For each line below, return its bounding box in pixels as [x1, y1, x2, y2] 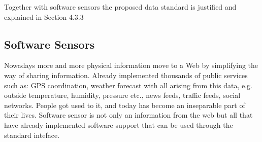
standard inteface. [4, 129, 60, 140]
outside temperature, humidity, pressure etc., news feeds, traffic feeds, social [4, 90, 241, 100]
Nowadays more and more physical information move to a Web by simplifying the [4, 60, 258, 70]
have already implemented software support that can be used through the [4, 119, 233, 130]
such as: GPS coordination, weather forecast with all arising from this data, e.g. [4, 80, 252, 90]
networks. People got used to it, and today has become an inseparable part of [4, 99, 245, 110]
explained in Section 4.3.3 [4, 11, 84, 22]
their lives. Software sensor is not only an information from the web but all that [4, 110, 253, 120]
